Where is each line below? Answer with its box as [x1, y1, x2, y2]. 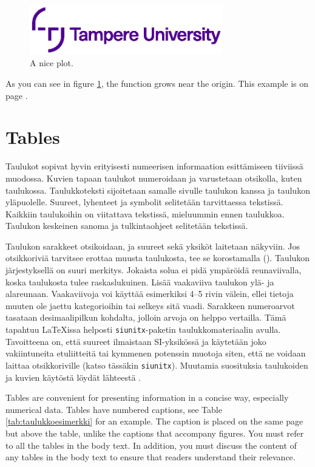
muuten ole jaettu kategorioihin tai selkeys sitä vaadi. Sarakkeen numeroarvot [5, 299, 295, 312]
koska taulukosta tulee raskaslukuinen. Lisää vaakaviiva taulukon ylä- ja [5, 275, 274, 288]
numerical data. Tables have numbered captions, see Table [5, 403, 222, 415]
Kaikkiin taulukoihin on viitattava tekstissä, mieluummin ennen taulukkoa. [5, 207, 285, 220]
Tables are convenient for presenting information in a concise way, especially [5, 391, 289, 404]
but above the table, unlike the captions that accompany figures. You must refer [5, 426, 304, 439]
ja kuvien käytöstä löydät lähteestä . [5, 370, 141, 383]
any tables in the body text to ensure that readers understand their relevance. [5, 451, 296, 463]
